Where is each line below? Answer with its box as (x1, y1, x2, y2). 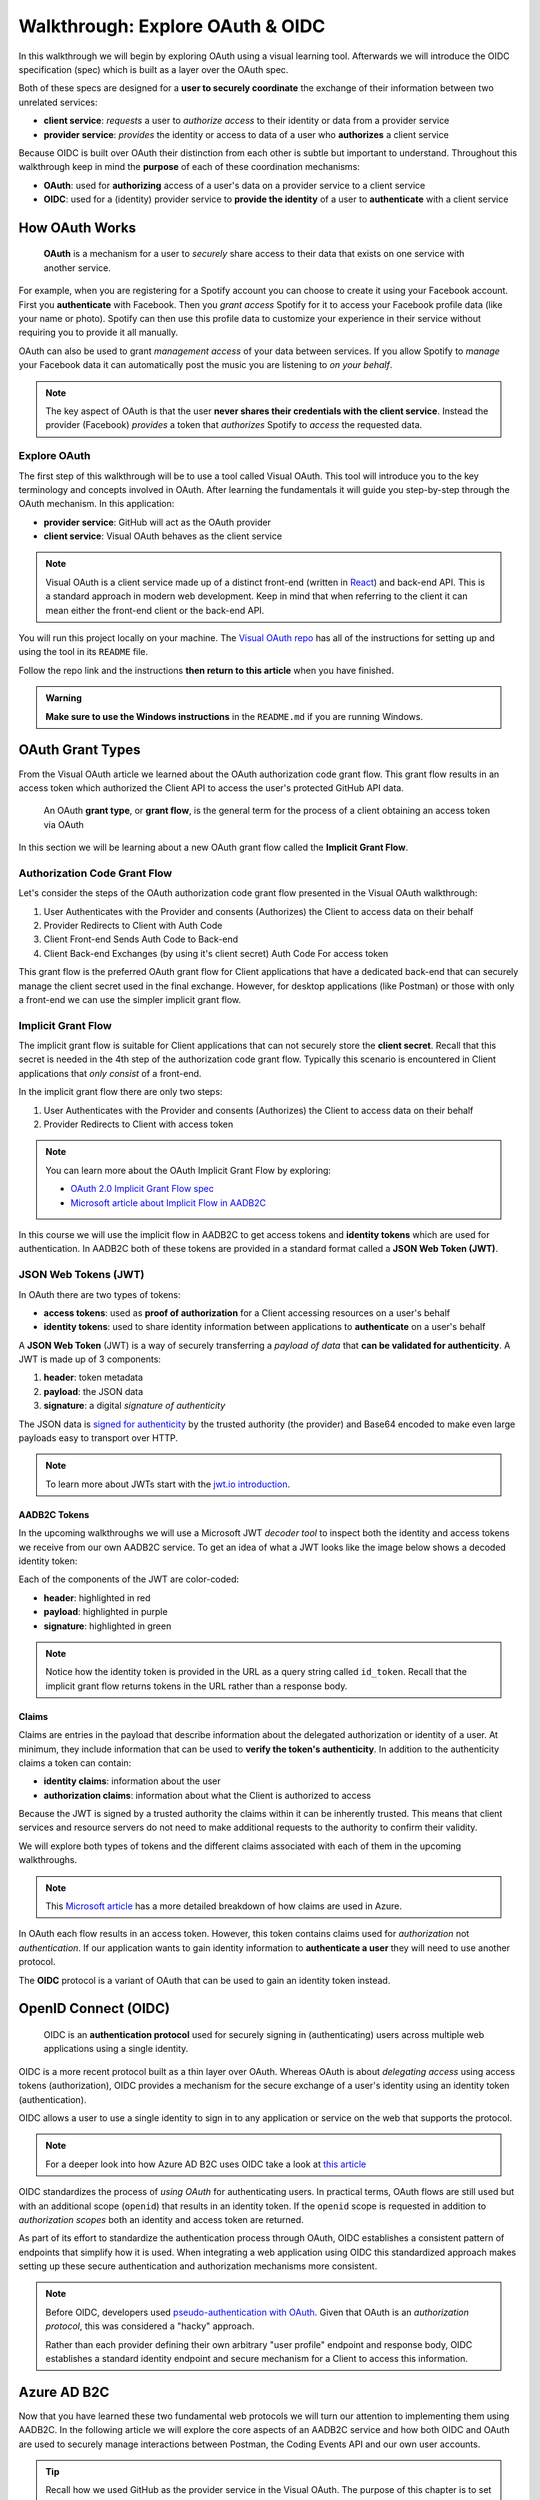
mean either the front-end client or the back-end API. (45, 604, 265, 616)
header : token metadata (43, 1371, 144, 1384)
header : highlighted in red (43, 1591, 151, 1604)
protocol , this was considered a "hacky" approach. (45, 2320, 255, 2332)
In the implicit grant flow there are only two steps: (18, 1086, 223, 1098)
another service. (43, 261, 112, 274)
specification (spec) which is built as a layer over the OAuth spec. (18, 63, 289, 75)
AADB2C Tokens (18, 1508, 90, 1520)
